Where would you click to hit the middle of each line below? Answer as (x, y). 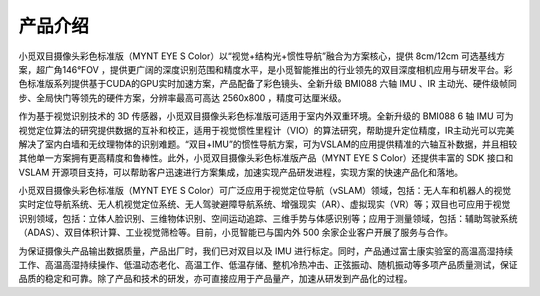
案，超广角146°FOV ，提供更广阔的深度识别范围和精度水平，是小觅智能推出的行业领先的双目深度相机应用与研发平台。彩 (265, 69)
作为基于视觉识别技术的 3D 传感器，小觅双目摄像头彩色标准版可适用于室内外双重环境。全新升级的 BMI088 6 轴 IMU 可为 (266, 116)
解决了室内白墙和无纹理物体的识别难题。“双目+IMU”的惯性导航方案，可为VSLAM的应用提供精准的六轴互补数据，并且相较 (268, 144)
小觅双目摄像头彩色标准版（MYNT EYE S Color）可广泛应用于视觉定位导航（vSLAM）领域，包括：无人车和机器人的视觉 (265, 191)
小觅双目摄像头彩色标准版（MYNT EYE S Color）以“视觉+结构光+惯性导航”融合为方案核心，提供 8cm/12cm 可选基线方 (261, 56)
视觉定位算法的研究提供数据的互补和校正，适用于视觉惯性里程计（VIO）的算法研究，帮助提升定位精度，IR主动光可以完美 (266, 130)
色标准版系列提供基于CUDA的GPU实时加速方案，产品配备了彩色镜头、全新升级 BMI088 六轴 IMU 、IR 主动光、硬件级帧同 (267, 84)
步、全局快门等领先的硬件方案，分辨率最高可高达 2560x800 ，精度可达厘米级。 (182, 97)
